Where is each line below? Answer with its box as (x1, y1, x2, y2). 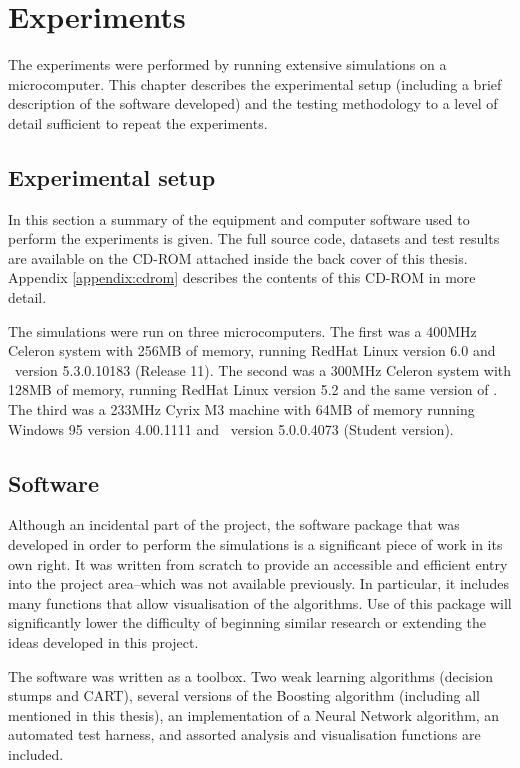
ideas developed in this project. (8, 632, 199, 652)
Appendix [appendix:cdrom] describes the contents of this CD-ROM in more (8, 267, 476, 288)
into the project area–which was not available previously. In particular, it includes (8, 573, 509, 594)
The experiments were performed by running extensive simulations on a (8, 54, 447, 75)
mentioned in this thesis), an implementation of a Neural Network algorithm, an (8, 704, 500, 725)
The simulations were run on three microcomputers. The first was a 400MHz (8, 320, 477, 341)
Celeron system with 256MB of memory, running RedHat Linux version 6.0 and (8, 340, 496, 361)
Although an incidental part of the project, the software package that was (8, 514, 460, 535)
